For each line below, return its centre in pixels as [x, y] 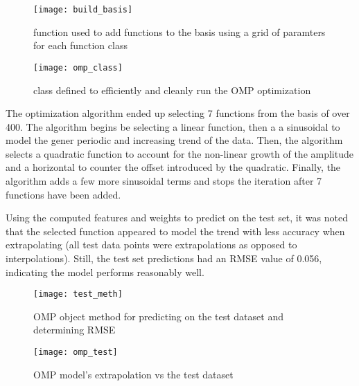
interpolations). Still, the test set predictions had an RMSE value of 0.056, [164, 258]
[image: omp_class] [78, 67]
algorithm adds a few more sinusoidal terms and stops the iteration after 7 [164, 181]
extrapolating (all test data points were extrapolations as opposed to [151, 245]
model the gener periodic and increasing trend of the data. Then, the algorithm [174, 140]
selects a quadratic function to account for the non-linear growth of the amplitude [179, 153]
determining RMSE [75, 330]
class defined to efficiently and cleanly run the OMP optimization [172, 90]
